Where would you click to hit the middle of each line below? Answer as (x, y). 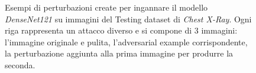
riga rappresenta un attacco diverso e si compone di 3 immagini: (121, 30)
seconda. (20, 64)
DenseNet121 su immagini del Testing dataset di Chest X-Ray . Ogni (128, 19)
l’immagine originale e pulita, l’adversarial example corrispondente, (126, 42)
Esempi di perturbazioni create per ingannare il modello (106, 7)
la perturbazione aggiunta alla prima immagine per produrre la (119, 53)
